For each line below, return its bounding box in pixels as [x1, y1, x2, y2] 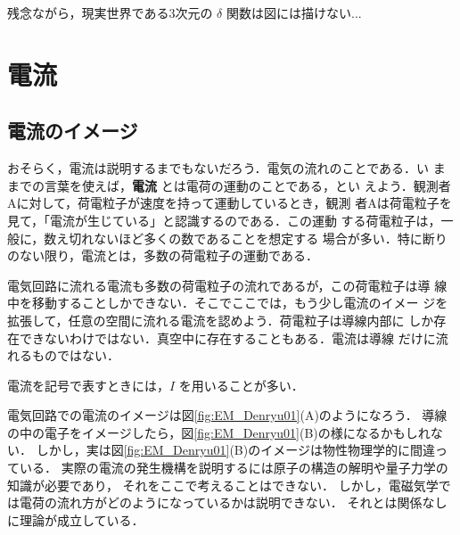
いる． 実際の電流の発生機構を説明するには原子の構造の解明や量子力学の [19, 458, 448, 477]
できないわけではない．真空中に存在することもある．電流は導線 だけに [19, 328, 436, 347]
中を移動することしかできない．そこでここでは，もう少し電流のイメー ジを [7, 293, 448, 312]
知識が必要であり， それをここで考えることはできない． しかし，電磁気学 [7, 475, 439, 494]
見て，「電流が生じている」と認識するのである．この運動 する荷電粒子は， [7, 210, 441, 229]
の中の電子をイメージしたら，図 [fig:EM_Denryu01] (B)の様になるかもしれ [7, 423, 431, 441]
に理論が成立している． [7, 510, 144, 529]
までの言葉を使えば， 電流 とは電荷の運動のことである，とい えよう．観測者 [7, 176, 451, 194]
